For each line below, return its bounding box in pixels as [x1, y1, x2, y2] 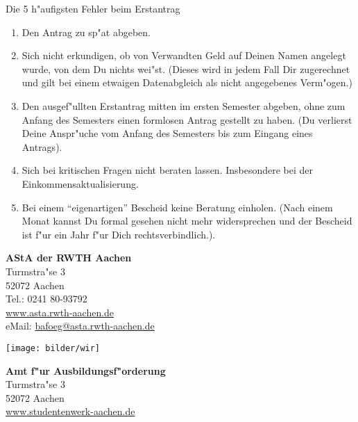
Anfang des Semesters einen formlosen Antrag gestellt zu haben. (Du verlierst [22, 112, 352, 127]
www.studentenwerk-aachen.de [6, 404, 135, 419]
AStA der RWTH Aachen [6, 250, 132, 265]
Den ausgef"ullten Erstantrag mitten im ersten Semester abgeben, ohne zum [22, 98, 346, 113]
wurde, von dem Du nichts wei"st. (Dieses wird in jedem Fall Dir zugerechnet [22, 61, 350, 76]
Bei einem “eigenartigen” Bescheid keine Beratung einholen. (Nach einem [22, 200, 333, 214]
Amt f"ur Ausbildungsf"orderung [6, 363, 166, 378]
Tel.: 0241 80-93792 [6, 291, 87, 306]
